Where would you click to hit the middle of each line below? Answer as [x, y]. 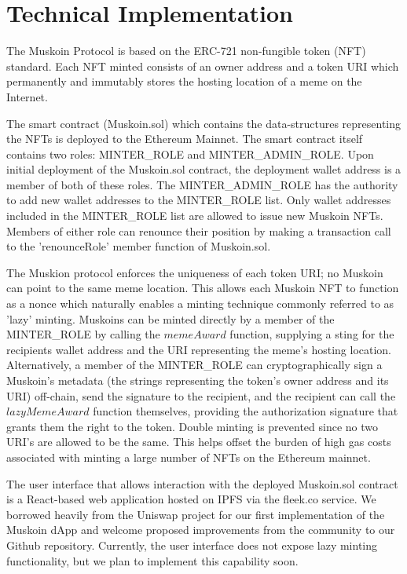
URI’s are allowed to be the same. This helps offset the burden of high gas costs [199, 442]
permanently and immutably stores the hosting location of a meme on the [184, 81]
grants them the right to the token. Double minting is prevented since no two [192, 426]
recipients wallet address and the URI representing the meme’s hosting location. [199, 349]
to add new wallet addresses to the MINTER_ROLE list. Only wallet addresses [199, 200]
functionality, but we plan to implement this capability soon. [152, 560]
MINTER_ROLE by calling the [83, 334]
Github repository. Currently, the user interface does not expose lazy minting [192, 545]
